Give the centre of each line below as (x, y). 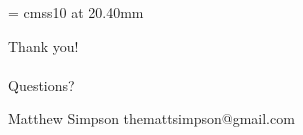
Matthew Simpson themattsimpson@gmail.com (151, 118)
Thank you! (43, 45)
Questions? (41, 84)
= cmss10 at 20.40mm (76, 12)
